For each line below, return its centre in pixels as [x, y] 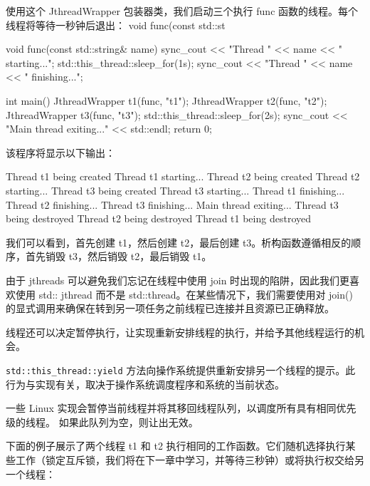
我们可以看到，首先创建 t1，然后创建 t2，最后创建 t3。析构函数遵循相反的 [179, 242]
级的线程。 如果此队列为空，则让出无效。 [102, 422]
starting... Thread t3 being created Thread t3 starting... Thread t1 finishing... [175, 190]
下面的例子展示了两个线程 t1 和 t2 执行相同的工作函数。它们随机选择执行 [176, 446]
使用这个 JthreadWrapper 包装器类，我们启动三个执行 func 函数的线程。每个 [182, 11]
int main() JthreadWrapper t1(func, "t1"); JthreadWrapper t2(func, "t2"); [166, 100]
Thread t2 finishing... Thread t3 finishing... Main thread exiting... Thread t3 [172, 204]
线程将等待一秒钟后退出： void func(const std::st [116, 25]
